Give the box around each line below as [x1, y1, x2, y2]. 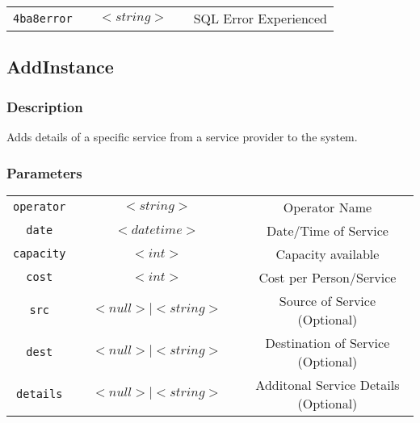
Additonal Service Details [255, 375, 400, 394]
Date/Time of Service [266, 220, 388, 240]
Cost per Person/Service [258, 267, 397, 287]
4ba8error [13, 11, 73, 25]
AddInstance [6, 54, 114, 79]
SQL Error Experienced [193, 9, 327, 27]
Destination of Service [265, 333, 390, 352]
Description [6, 96, 83, 116]
